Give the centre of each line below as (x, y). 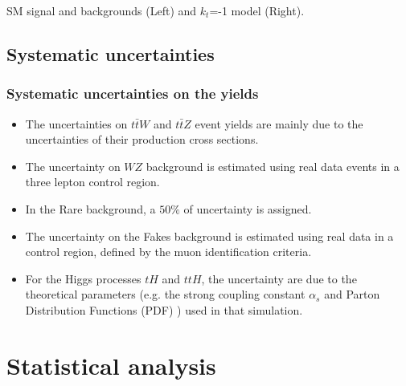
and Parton (352, 294)
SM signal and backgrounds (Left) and (102, 10)
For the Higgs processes (83, 278)
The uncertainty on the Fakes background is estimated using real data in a (209, 236)
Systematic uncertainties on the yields (133, 93)
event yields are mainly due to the (279, 123)
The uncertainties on (76, 123)
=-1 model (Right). (257, 10)
